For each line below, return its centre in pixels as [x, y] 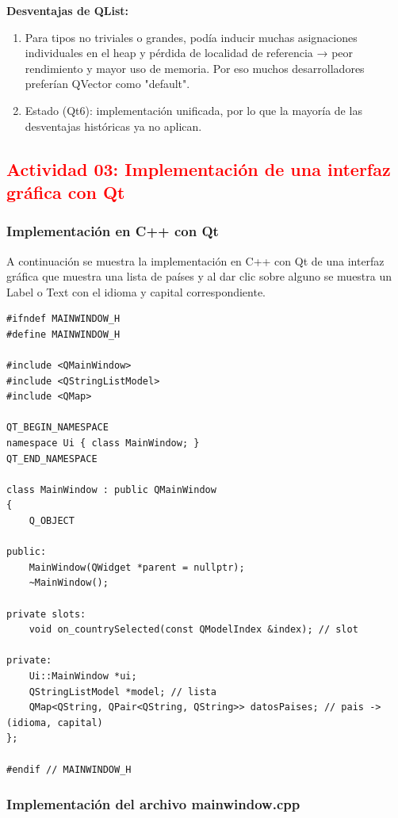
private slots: [46, 614]
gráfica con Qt [66, 191]
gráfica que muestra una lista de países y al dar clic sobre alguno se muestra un [199, 276]
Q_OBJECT [52, 521]
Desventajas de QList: [68, 10]
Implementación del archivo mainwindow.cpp [153, 804]
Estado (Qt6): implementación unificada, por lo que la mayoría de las [193, 110]
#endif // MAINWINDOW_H [69, 769]
